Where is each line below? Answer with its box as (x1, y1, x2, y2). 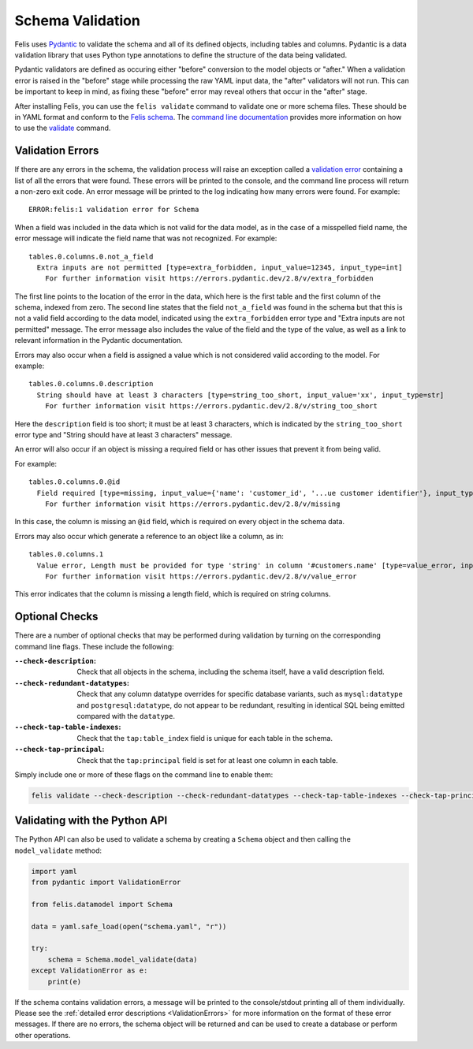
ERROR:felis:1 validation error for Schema (28, 205, 199, 214)
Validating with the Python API (14, 814, 168, 828)
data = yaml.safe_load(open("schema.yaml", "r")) (31, 922, 227, 931)
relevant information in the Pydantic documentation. (14, 336, 183, 345)
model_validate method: (14, 846, 102, 855)
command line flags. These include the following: (14, 642, 174, 651)
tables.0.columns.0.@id (28, 478, 121, 486)
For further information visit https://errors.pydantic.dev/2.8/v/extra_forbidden (44, 274, 374, 283)
